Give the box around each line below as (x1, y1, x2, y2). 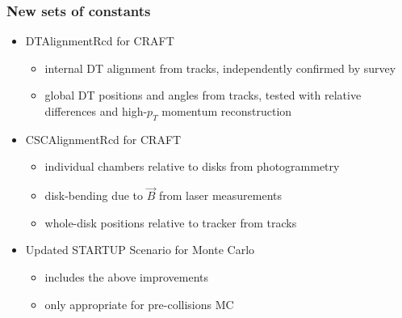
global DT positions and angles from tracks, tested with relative (44, 87, 362, 104)
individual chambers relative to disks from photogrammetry (44, 158, 340, 175)
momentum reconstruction (161, 103, 292, 119)
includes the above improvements (44, 268, 208, 285)
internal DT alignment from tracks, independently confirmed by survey (44, 59, 396, 76)
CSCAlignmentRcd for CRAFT (25, 130, 182, 147)
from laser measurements (159, 187, 282, 204)
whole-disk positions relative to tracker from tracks (44, 214, 297, 231)
